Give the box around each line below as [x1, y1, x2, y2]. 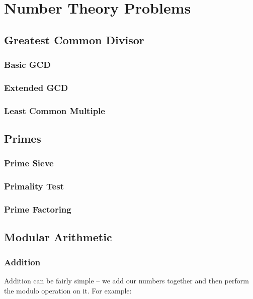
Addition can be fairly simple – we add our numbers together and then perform [4, 275, 249, 285]
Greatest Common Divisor [4, 32, 144, 47]
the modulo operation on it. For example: [4, 285, 132, 295]
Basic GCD [4, 58, 51, 71]
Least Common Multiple [4, 104, 105, 117]
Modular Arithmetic [4, 229, 112, 245]
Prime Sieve [4, 157, 54, 169]
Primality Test [4, 180, 64, 192]
